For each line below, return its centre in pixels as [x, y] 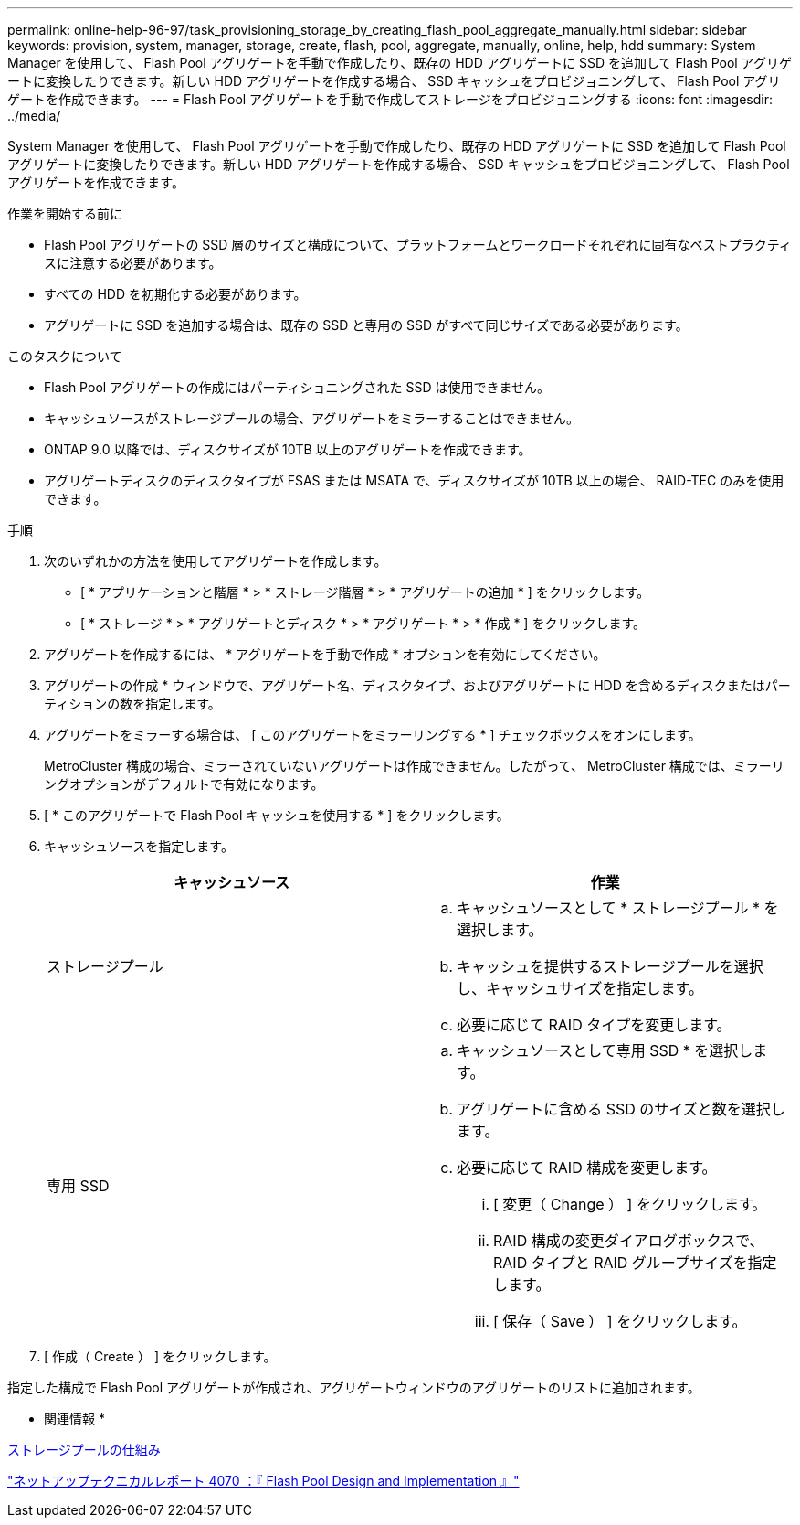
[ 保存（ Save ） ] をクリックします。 [620, 1321]
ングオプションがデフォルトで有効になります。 [184, 784]
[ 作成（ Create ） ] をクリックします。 [160, 1356]
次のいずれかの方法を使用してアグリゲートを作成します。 [216, 561]
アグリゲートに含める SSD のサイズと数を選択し [621, 1109]
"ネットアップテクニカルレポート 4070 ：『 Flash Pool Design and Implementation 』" [263, 1481]
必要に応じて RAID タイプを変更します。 [594, 1025]
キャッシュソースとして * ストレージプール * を [618, 908]
